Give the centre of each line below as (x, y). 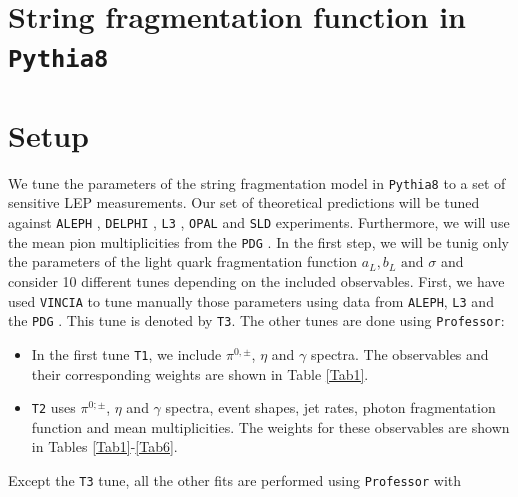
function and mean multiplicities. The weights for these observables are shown (270, 426)
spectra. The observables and (399, 353)
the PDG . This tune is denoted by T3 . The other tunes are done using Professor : (256, 320)
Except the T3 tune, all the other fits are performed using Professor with (235, 479)
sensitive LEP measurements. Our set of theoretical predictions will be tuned (244, 202)
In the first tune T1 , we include (126, 353)
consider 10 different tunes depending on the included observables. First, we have (256, 280)
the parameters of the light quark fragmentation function (183, 261)
